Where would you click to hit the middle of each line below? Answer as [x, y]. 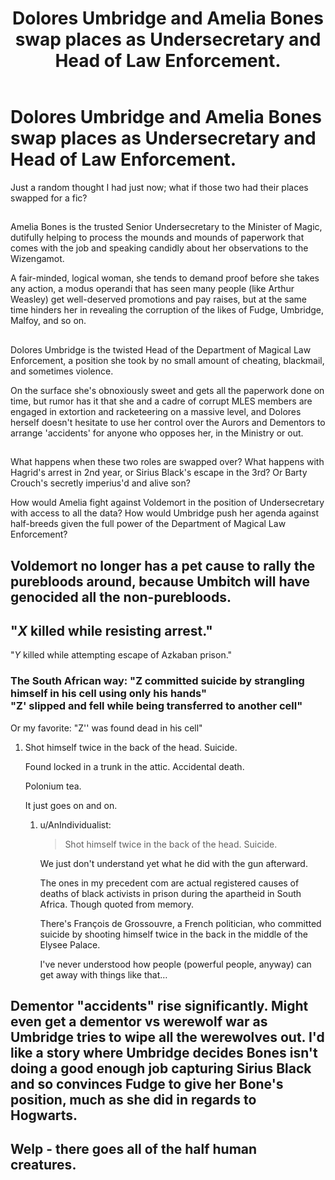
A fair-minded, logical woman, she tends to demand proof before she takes [165, 278]
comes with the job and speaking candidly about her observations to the [159, 248]
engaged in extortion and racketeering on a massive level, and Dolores [156, 411]
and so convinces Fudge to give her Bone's [147, 1084]
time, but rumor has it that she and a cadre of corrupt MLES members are [161, 401]
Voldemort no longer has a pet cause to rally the [163, 565]
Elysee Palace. [70, 944]
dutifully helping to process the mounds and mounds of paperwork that [157, 238]
